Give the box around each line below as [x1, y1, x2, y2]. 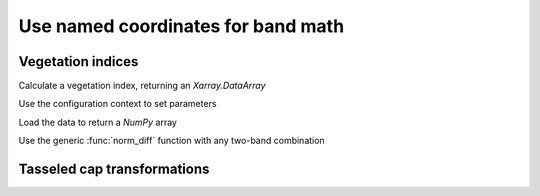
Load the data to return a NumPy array [18, 116, 177, 128]
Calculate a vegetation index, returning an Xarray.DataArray [18, 80, 266, 92]
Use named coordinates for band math [18, 15, 345, 37]
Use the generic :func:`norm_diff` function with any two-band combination [18, 135, 325, 147]
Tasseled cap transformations [18, 161, 210, 178]
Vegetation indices [18, 53, 139, 70]
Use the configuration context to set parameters [18, 98, 217, 110]
